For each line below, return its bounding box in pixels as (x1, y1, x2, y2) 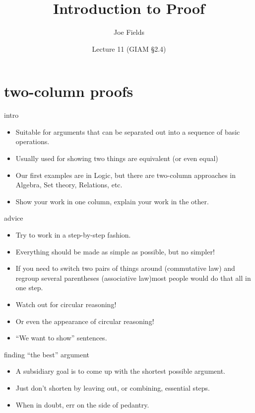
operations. (15, 136, 50, 147)
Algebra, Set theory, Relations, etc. (15, 179, 123, 190)
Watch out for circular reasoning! (15, 299, 117, 309)
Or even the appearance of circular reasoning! (15, 316, 154, 326)
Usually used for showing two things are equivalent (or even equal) (15, 153, 218, 164)
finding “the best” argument (4, 349, 90, 359)
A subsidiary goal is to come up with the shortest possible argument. (15, 366, 225, 376)
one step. (15, 282, 43, 293)
